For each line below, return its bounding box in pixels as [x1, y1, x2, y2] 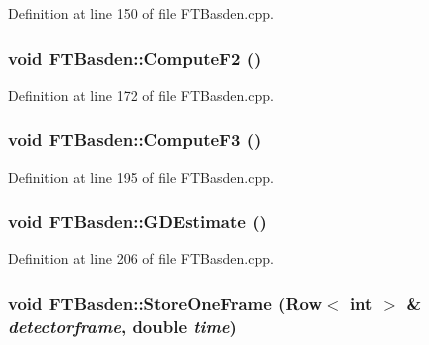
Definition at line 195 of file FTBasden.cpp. [8, 166, 274, 187]
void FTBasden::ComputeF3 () [8, 127, 262, 152]
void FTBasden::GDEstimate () [8, 209, 267, 234]
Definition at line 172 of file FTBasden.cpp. [8, 84, 274, 105]
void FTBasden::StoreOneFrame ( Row [8, 290, 323, 315]
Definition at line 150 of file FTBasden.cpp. [8, 3, 274, 23]
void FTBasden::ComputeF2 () [8, 45, 262, 70]
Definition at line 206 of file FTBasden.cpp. [8, 248, 274, 269]
